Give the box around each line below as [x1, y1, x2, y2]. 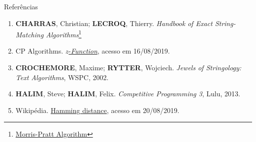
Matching [15, 29, 44, 39]
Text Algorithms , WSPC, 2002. [15, 72, 109, 82]
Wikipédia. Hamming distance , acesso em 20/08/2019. [15, 105, 180, 115]
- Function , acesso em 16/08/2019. [68, 46, 170, 56]
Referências [4, 1, 38, 11]
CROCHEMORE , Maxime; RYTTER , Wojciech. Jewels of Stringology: [15, 62, 242, 73]
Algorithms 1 [46, 28, 82, 39]
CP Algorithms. [15, 46, 64, 56]
